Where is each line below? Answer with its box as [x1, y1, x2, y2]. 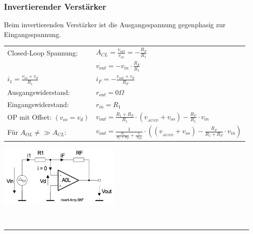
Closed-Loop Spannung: [7, 47, 78, 57]
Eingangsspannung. [4, 29, 61, 39]
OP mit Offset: [7, 111, 52, 122]
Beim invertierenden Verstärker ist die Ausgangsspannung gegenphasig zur [4, 19, 226, 30]
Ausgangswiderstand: [7, 87, 70, 97]
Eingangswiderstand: [7, 99, 69, 109]
